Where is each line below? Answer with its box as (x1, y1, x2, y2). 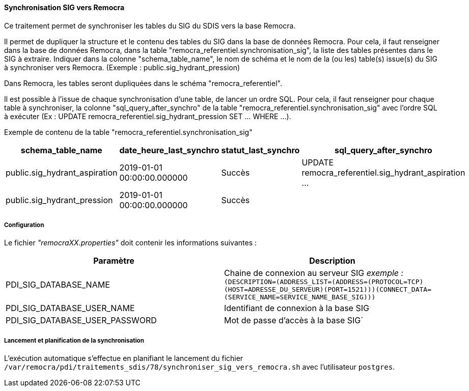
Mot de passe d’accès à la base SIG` (224, 315, 364, 326)
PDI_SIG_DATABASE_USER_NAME (6, 303, 135, 314)
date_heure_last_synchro (119, 145, 219, 155)
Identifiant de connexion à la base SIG (224, 303, 369, 314)
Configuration (4, 221, 44, 229)
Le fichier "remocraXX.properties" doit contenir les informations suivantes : (4, 238, 257, 247)
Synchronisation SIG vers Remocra (4, 3, 125, 12)
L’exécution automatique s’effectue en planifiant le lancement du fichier (4, 354, 243, 363)
